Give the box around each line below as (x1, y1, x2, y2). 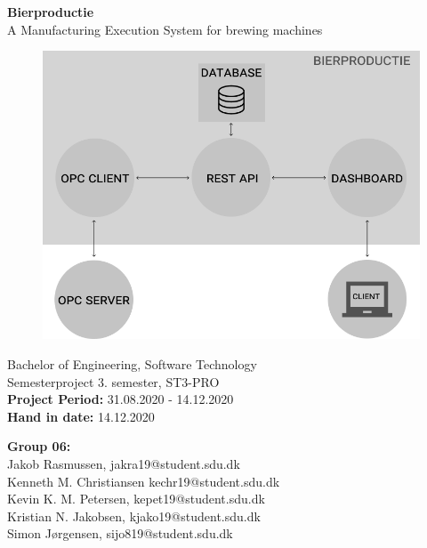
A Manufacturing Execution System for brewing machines (7, 20, 323, 38)
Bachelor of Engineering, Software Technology (7, 355, 257, 374)
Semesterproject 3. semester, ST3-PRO (7, 372, 220, 391)
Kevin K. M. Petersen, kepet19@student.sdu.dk (7, 489, 265, 508)
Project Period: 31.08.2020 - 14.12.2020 (7, 390, 234, 408)
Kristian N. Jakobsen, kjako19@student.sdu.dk (7, 506, 261, 525)
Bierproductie (7, 3, 94, 20)
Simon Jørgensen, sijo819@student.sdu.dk (7, 524, 233, 543)
